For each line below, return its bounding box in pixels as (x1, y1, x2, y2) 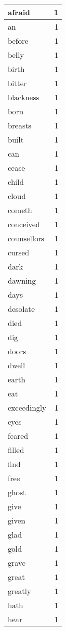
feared (8, 430, 28, 441)
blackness (8, 91, 40, 103)
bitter (8, 77, 27, 89)
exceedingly (8, 402, 47, 413)
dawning (8, 275, 36, 286)
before (8, 35, 28, 46)
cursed (8, 247, 29, 258)
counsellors (8, 233, 44, 244)
